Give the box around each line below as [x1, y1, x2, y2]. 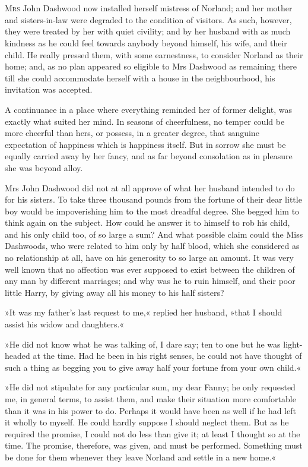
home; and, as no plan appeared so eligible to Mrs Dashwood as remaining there [5, 60, 297, 72]
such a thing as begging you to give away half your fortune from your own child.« [5, 361, 301, 373]
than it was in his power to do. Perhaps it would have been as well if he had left [5, 404, 296, 416]
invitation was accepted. [5, 83, 93, 96]
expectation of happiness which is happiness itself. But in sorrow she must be [5, 138, 286, 150]
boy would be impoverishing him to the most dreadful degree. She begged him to [5, 204, 300, 217]
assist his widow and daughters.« [5, 318, 125, 330]
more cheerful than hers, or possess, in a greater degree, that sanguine [5, 127, 259, 139]
